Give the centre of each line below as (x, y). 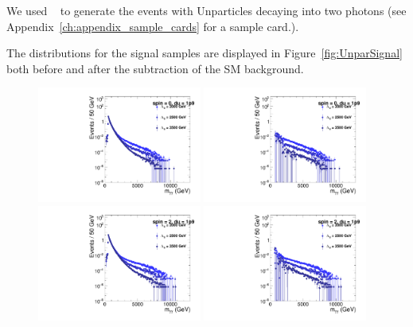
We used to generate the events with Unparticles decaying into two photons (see (206, 10)
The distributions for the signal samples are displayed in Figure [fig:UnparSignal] (205, 53)
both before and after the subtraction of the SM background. (155, 68)
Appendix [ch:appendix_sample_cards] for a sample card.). (153, 26)
